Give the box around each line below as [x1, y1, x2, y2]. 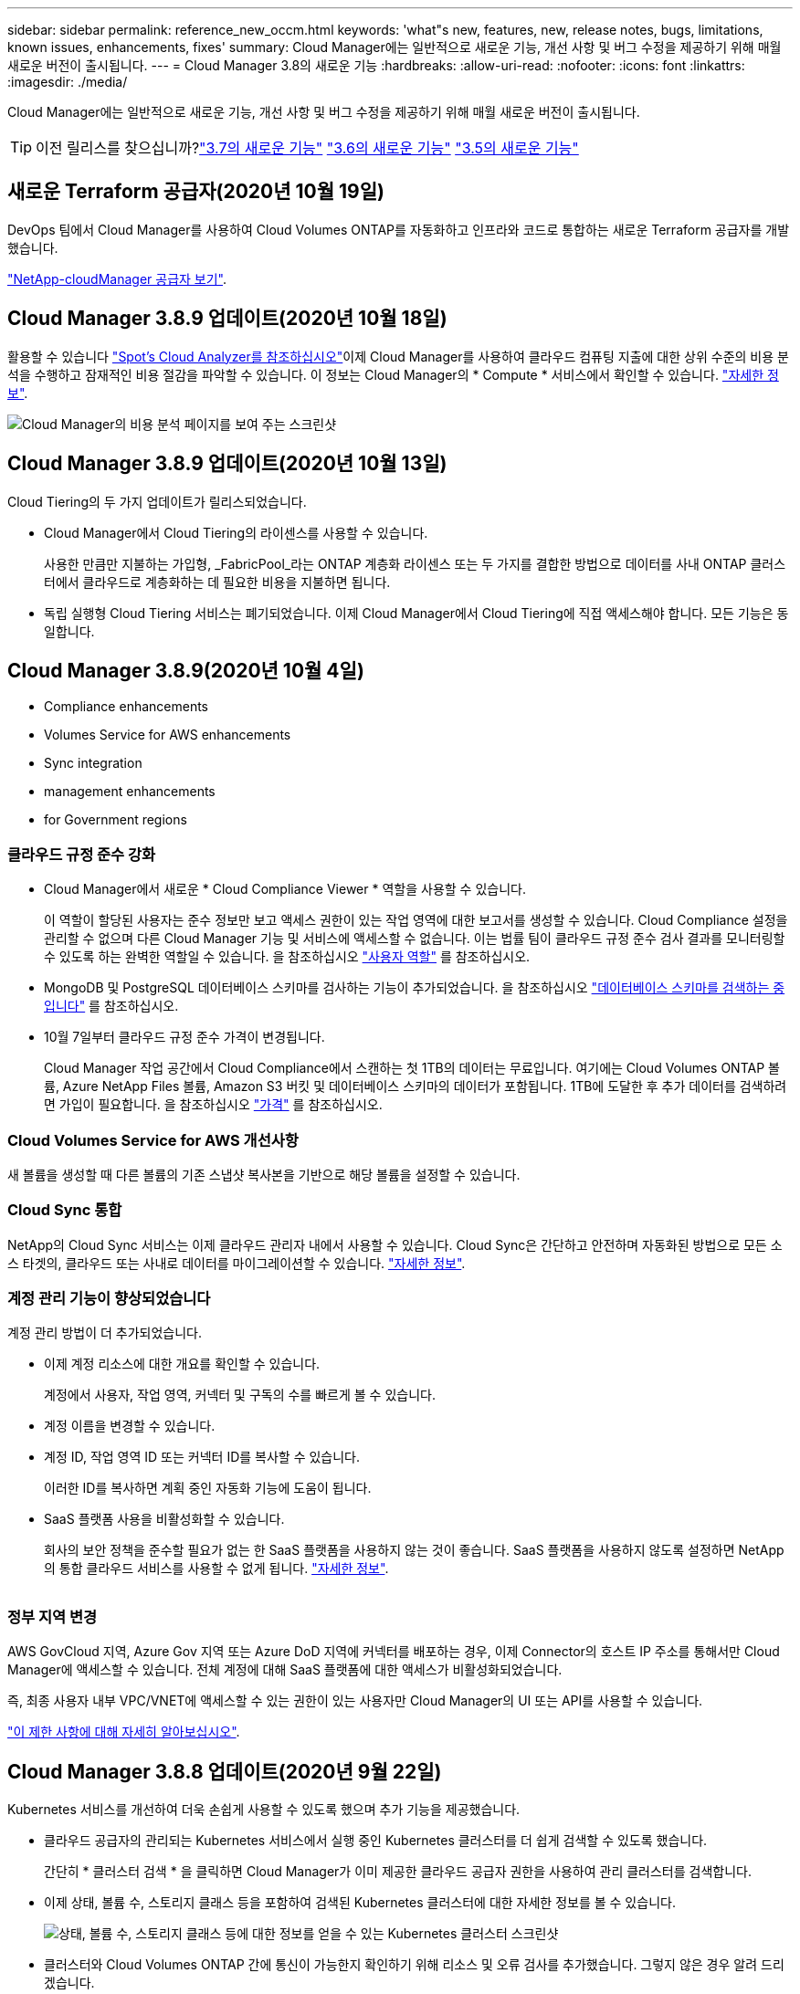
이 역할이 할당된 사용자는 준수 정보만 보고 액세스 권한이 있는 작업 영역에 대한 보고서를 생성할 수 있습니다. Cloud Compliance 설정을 [44, 912, 788, 929]
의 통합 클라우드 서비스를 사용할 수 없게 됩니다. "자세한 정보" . [44, 1560, 389, 1577]
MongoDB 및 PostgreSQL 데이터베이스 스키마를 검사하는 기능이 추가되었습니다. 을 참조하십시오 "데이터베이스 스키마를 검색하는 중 [44, 980, 785, 996]
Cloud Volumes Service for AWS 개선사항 [7, 1130, 299, 1149]
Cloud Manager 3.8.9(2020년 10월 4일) [7, 658, 364, 682]
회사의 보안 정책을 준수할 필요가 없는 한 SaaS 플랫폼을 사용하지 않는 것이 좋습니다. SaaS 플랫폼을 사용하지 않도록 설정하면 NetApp [44, 1542, 784, 1558]
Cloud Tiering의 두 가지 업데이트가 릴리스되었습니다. [7, 493, 307, 509]
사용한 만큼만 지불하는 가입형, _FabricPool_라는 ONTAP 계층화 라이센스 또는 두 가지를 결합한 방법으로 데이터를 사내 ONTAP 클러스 [44, 555, 786, 572]
